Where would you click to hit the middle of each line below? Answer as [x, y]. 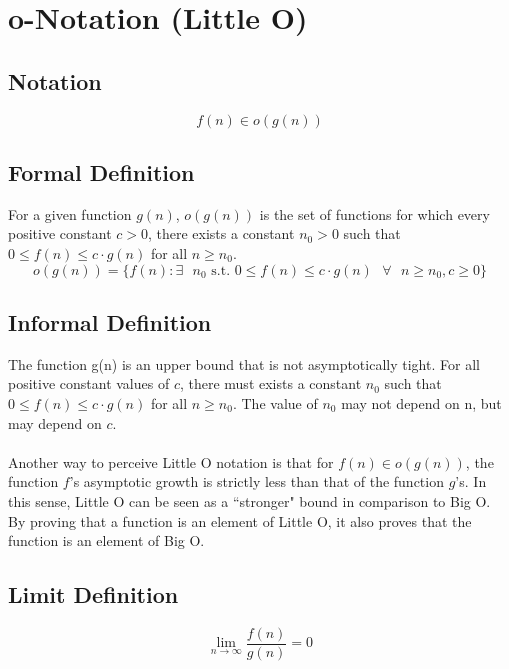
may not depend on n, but [421, 402]
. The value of [275, 402]
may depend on [55, 422]
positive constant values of [89, 383]
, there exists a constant [221, 233]
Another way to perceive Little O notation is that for [171, 461]
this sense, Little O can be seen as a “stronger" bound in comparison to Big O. [249, 500]
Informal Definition [110, 321]
